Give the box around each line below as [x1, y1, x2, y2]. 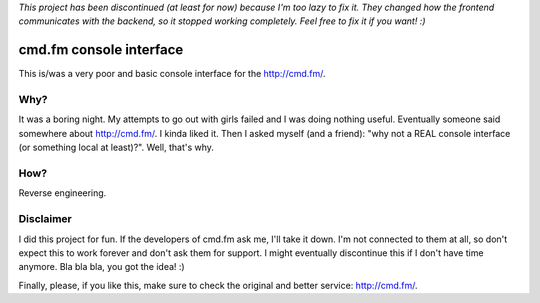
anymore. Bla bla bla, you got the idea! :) [18, 261, 185, 273]
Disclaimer [18, 212, 72, 226]
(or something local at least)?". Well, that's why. [18, 141, 215, 154]
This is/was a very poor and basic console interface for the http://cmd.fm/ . [18, 68, 326, 80]
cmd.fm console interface [18, 41, 184, 59]
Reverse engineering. [18, 187, 107, 199]
